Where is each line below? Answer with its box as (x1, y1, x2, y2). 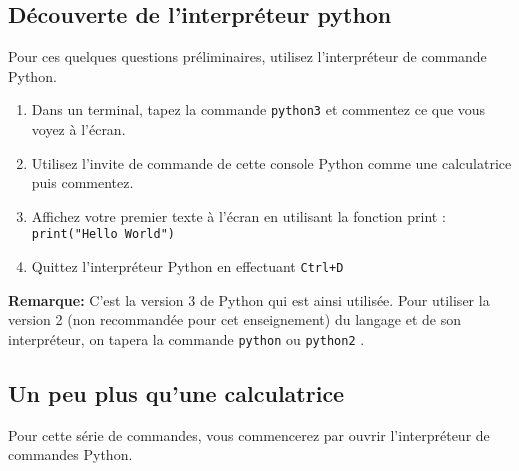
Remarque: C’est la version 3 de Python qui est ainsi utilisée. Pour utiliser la (8, 289, 490, 310)
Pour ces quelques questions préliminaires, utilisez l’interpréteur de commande (8, 46, 487, 67)
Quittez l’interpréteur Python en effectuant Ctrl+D (31, 256, 344, 277)
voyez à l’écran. (31, 119, 126, 140)
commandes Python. (8, 444, 133, 465)
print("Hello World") (31, 227, 175, 242)
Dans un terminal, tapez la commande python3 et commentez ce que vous (31, 99, 486, 120)
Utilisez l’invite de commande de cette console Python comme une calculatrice (31, 152, 512, 173)
